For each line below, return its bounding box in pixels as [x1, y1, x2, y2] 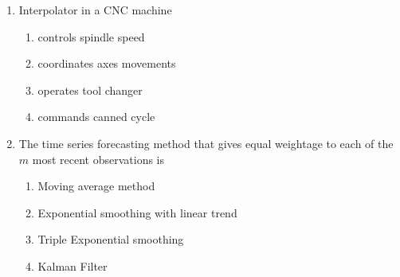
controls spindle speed [37, 28, 145, 45]
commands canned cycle [37, 108, 155, 125]
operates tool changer [37, 81, 143, 98]
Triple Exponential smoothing [37, 231, 184, 248]
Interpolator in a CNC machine [18, 2, 172, 18]
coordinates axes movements [37, 55, 176, 72]
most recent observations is [32, 150, 164, 167]
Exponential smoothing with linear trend [37, 204, 237, 220]
